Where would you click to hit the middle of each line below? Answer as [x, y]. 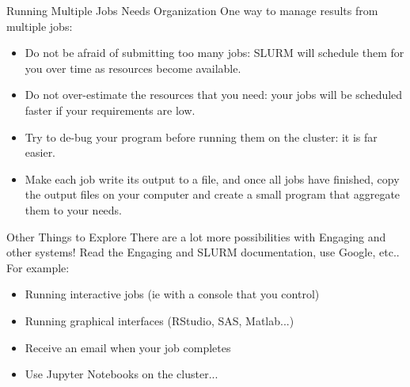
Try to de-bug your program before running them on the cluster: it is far [201, 137]
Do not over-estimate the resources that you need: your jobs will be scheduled [214, 95]
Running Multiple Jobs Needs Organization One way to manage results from [192, 10]
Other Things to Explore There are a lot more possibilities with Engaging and [196, 236]
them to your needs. [74, 209]
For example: [38, 267]
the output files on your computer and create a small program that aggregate [213, 194]
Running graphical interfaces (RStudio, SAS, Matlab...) [159, 320]
